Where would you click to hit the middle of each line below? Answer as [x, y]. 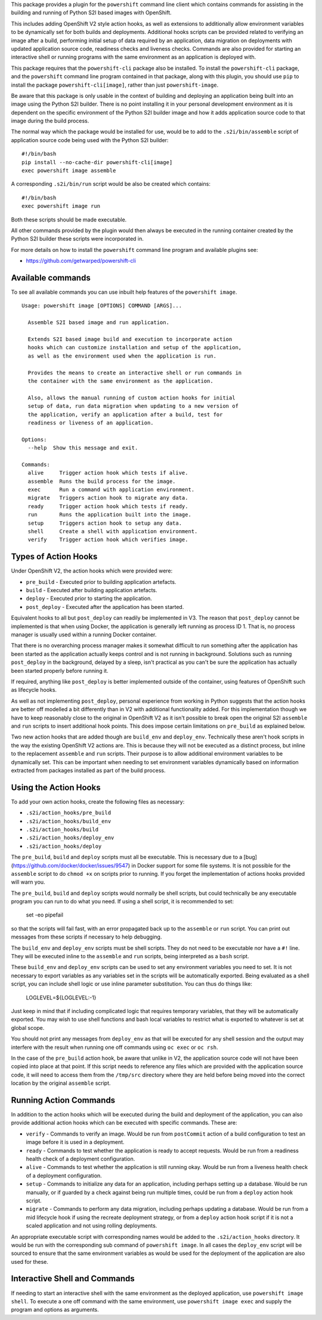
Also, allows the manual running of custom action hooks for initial [131, 398]
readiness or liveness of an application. [91, 423]
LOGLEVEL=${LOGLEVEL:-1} [61, 998]
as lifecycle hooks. [34, 690]
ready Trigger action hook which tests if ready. [108, 506]
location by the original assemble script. [61, 1083]
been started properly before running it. [60, 670]
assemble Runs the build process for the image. [102, 481]
